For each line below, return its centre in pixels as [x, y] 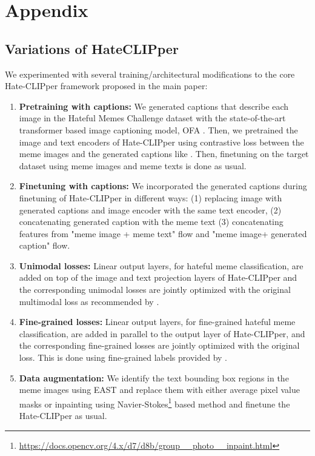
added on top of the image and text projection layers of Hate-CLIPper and [158, 277]
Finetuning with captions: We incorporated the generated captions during [163, 186]
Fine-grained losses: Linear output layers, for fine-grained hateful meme [157, 322]
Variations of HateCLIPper [92, 48]
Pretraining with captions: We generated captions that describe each [154, 106]
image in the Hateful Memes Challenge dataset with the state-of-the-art [152, 118]
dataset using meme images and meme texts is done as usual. [133, 165]
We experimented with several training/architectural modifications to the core [150, 74]
